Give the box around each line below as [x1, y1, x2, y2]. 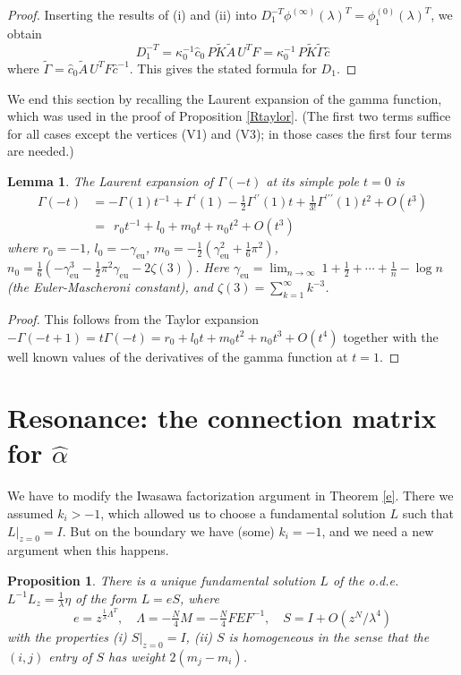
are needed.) [7, 141, 74, 160]
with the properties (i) [7, 627, 127, 645]
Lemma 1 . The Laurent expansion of [7, 171, 214, 190]
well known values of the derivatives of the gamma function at [7, 346, 348, 365]
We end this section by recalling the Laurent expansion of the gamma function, [7, 89, 442, 107]
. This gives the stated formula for [129, 58, 317, 77]
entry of [48, 646, 92, 665]
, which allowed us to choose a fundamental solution [100, 504, 386, 522]
